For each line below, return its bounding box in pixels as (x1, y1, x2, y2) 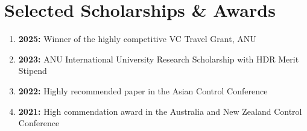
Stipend (18, 64, 47, 77)
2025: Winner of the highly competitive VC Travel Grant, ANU (18, 32, 256, 45)
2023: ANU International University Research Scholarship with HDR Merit (18, 52, 299, 65)
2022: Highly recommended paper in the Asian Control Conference (18, 84, 268, 97)
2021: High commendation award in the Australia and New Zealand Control (18, 105, 302, 117)
